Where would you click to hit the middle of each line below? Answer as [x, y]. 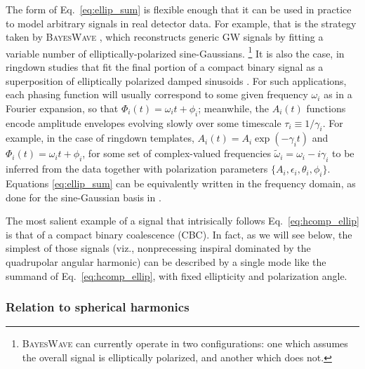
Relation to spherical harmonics [98, 307]
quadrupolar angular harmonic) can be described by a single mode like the [166, 261]
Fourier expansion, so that [62, 108]
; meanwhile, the [233, 108]
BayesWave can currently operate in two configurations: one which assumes [185, 343]
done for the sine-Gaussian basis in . [84, 197]
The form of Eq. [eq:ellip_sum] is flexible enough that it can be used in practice [179, 9]
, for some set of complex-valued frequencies [177, 153]
